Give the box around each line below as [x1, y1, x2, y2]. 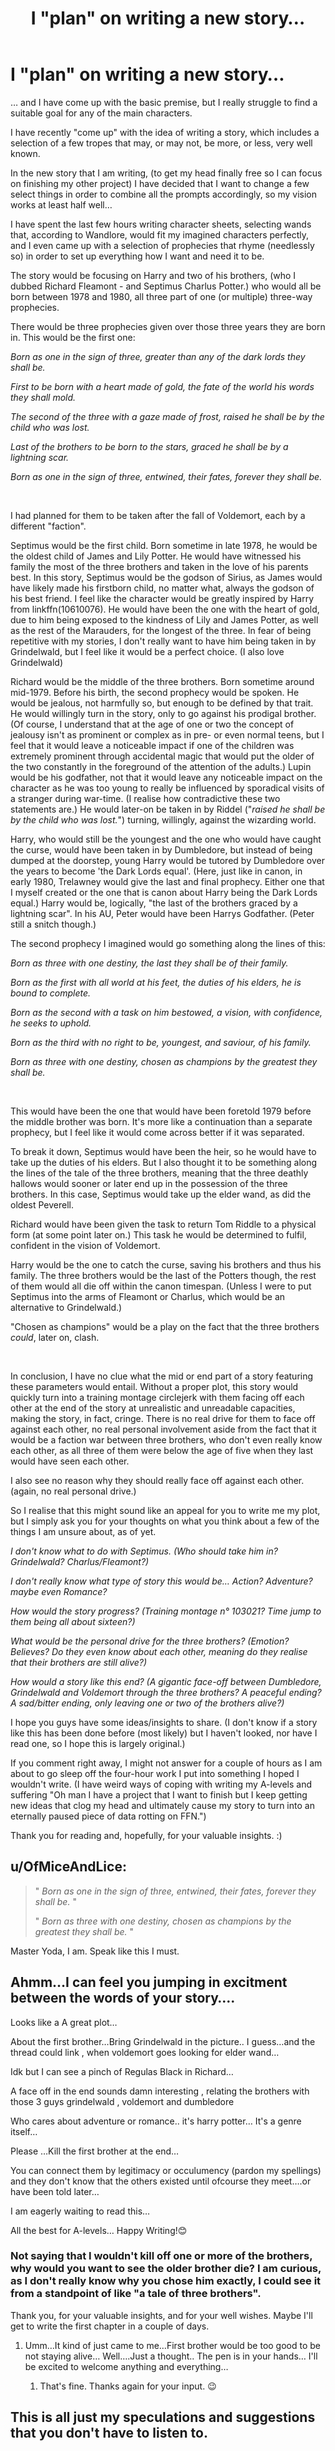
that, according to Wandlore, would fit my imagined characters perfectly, [10, 228, 309, 241]
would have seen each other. [10, 1455, 130, 1467]
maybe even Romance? [10, 1585, 108, 1597]
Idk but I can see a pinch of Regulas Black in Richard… [10, 2065, 234, 2077]
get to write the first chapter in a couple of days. [10, 2320, 210, 2332]
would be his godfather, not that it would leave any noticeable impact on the [10, 771, 323, 783]
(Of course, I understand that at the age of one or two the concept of [10, 718, 295, 730]
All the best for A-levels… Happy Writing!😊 [10, 2224, 188, 2236]
